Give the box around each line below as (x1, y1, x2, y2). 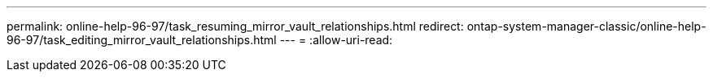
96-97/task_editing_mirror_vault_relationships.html (7, 33, 277, 47)
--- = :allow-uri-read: (279, 33, 393, 47)
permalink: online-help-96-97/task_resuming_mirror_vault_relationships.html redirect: (7, 19, 464, 33)
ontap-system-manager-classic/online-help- (466, 19, 706, 33)
